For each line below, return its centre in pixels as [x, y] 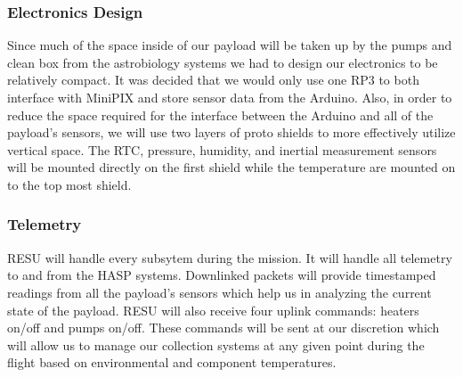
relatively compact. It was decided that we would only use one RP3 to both [213, 80]
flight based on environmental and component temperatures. [172, 362]
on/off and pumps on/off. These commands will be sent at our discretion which [223, 328]
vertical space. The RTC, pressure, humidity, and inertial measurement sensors [222, 149]
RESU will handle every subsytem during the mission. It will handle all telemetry [230, 257]
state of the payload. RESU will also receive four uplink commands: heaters [213, 310]
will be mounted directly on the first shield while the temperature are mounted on [231, 167]
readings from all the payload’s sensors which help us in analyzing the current [219, 292]
